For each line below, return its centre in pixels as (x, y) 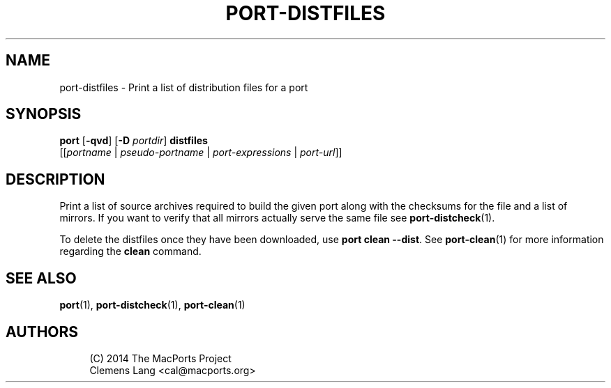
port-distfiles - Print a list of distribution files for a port (184, 87)
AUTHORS (42, 332)
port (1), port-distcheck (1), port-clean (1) (152, 305)
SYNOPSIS (44, 114)
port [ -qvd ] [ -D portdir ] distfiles (134, 141)
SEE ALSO (41, 278)
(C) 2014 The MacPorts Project (160, 358)
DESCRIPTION (55, 179)
